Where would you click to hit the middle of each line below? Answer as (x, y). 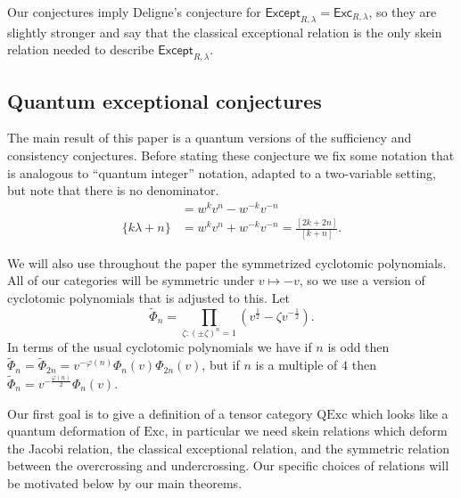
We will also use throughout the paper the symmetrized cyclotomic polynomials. (227, 262)
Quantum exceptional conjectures (165, 100)
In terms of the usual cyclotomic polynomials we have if (160, 347)
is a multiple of (296, 365)
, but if (221, 365)
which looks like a (400, 413)
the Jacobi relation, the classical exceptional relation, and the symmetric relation (229, 448)
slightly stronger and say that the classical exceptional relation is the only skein (225, 32)
